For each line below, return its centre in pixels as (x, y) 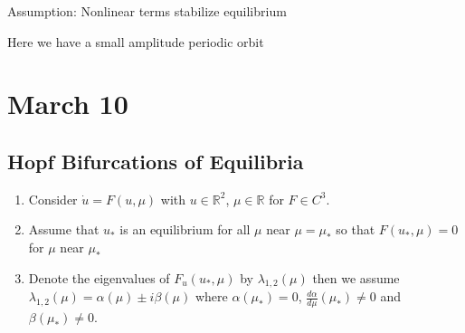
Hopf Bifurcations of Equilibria (156, 161)
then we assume (356, 277)
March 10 (68, 104)
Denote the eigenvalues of (99, 277)
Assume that (64, 229)
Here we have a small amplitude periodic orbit (136, 41)
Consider (53, 199)
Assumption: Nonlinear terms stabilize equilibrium (147, 11)
